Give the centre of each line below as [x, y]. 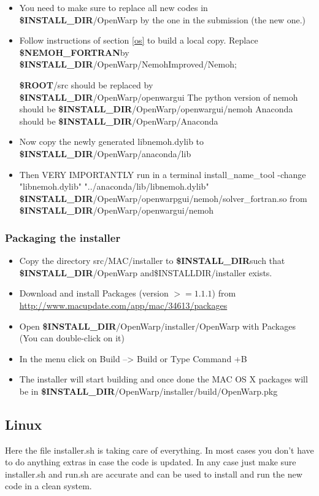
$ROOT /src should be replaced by [86, 84]
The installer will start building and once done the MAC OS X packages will [163, 379]
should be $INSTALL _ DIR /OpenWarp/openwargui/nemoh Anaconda [156, 109]
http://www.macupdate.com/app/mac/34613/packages [123, 305]
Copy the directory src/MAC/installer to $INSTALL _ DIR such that [152, 261]
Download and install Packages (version [94, 293]
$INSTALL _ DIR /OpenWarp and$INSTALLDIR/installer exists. [146, 272]
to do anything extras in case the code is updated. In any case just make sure [151, 462]
